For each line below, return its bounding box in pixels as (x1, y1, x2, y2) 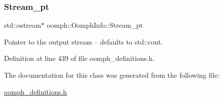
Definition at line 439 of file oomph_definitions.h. (4, 53, 155, 63)
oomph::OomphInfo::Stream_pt (47, 20, 143, 30)
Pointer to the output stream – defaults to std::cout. (4, 36, 163, 47)
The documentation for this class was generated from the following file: (4, 70, 220, 80)
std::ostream (4, 20, 41, 30)
